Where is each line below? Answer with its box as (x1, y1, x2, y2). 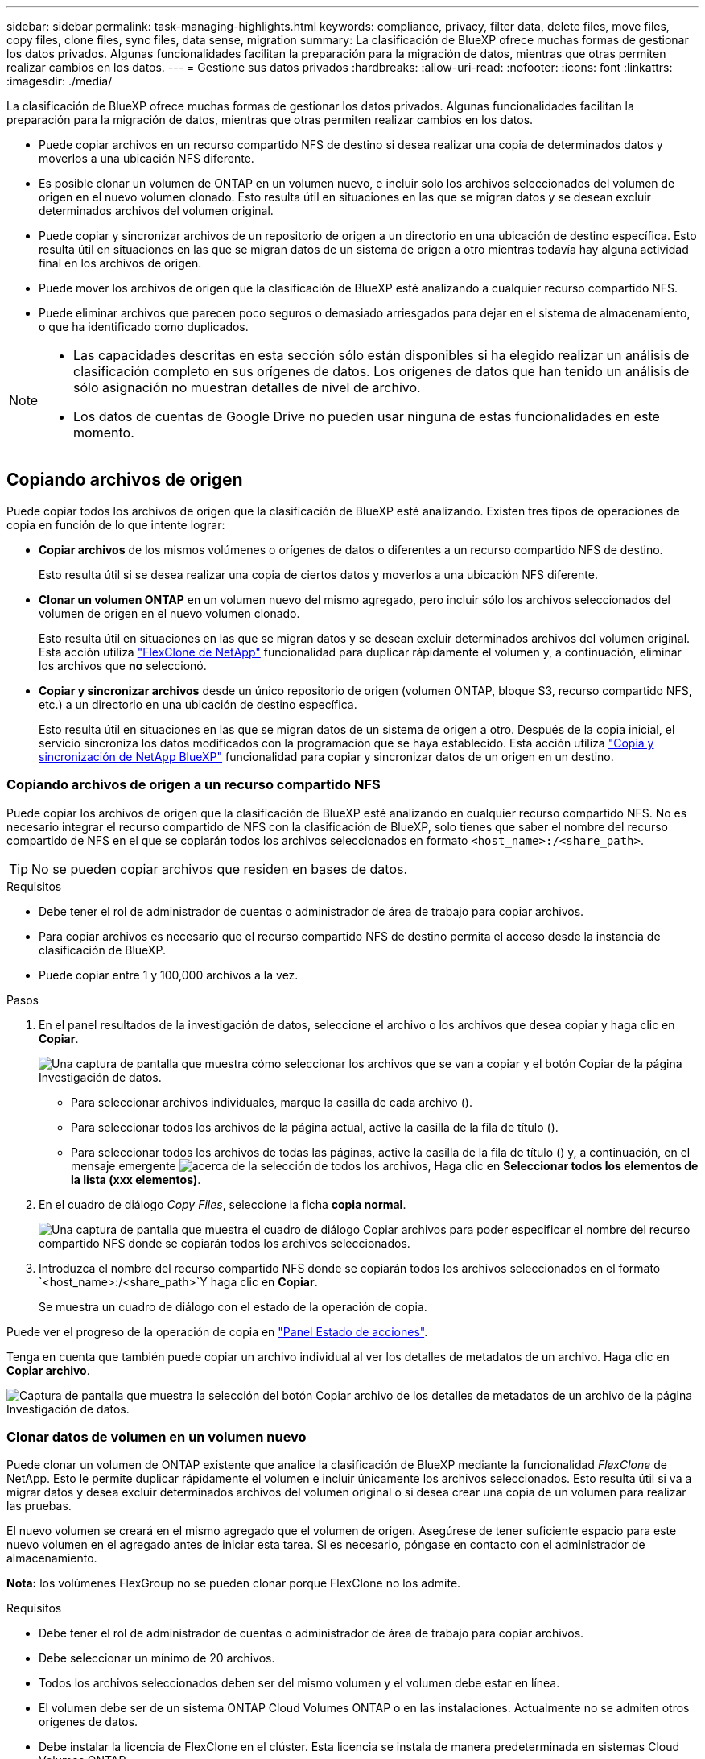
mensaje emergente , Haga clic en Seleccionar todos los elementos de (71, 1158, 699, 1173)
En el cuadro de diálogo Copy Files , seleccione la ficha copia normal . (39, 1197, 406, 1211)
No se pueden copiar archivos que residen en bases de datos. (31, 860, 408, 877)
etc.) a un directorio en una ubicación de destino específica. (39, 697, 357, 711)
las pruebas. (6, 1499, 72, 1513)
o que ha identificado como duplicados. (39, 320, 249, 333)
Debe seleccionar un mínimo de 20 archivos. (39, 1651, 275, 1666)
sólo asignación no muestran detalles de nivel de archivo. (73, 379, 421, 395)
